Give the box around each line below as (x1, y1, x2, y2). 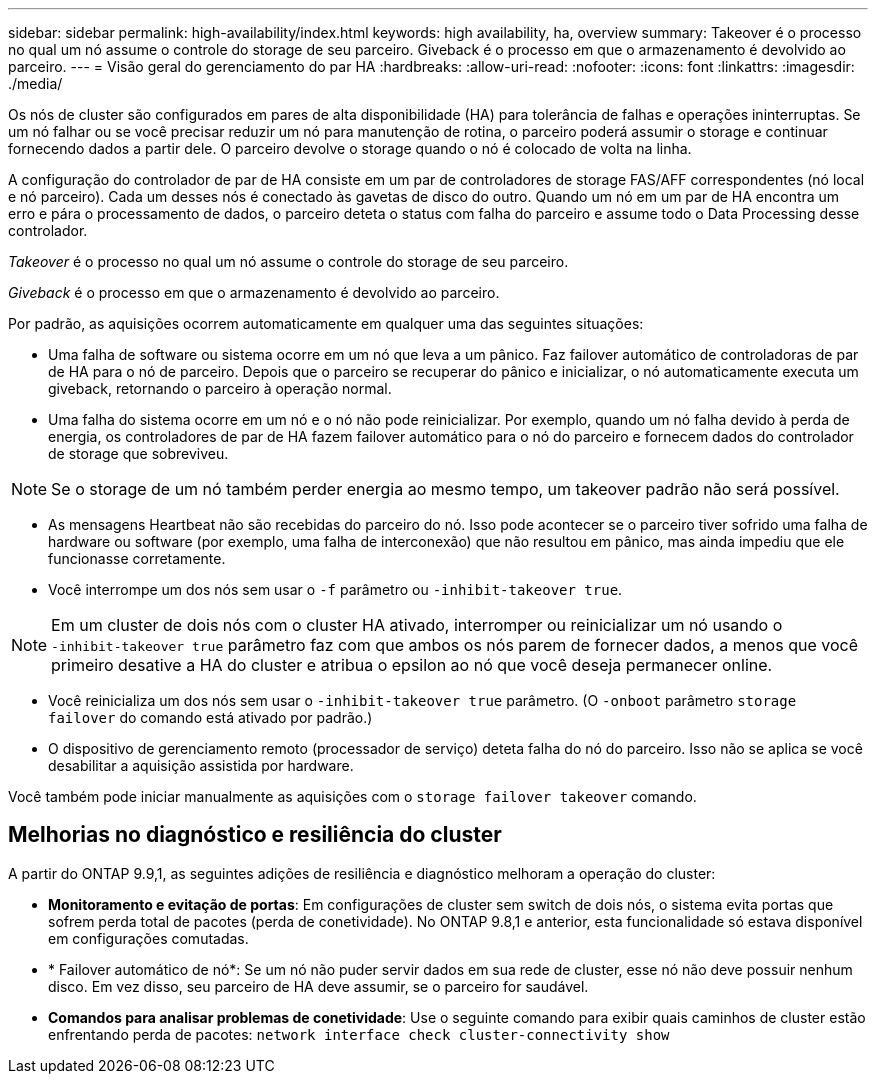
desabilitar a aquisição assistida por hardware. (48, 757, 354, 774)
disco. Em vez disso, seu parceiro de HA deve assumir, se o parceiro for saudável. (48, 977, 589, 995)
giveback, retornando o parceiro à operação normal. (48, 380, 392, 397)
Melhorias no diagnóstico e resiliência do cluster (8, 822, 502, 848)
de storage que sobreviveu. (48, 445, 229, 462)
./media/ (8, 75, 63, 92)
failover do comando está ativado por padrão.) (48, 709, 373, 726)
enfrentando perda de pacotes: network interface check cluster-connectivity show (48, 1025, 670, 1043)
